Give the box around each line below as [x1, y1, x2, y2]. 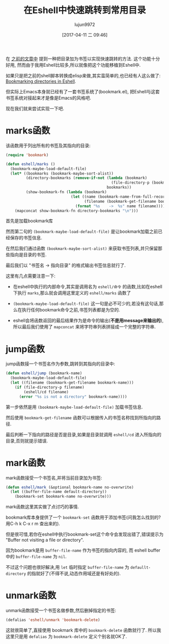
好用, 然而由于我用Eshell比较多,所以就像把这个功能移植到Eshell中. [6, 62, 141, 68]
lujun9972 [74, 21, 95, 28]
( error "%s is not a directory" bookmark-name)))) [19, 394, 127, 399]
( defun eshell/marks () [6, 162, 56, 167]
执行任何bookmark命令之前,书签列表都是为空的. [22, 307, 120, 313]
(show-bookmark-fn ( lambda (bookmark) [26, 190, 107, 195]
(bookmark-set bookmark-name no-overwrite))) [15, 494, 112, 499]
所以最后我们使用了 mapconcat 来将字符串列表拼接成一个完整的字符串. [13, 324, 156, 330]
